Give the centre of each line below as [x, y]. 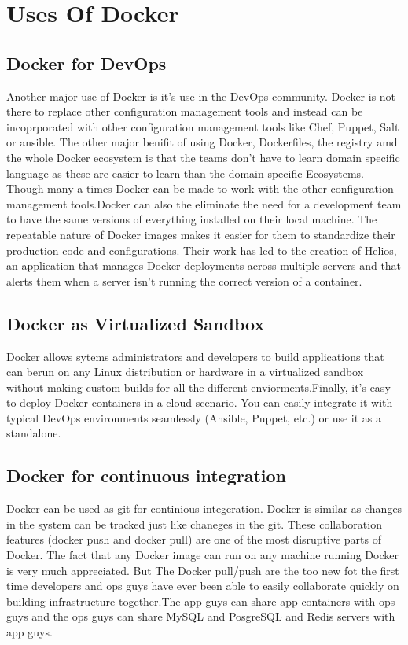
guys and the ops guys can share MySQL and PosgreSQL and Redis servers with [201, 616]
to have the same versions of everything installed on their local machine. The [192, 219]
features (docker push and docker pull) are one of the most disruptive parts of [194, 539]
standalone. [34, 433]
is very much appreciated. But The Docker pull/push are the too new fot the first [203, 570]
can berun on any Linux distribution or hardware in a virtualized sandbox [185, 372]
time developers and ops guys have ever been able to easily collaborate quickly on [203, 586]
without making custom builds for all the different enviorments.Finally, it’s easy [198, 387]
